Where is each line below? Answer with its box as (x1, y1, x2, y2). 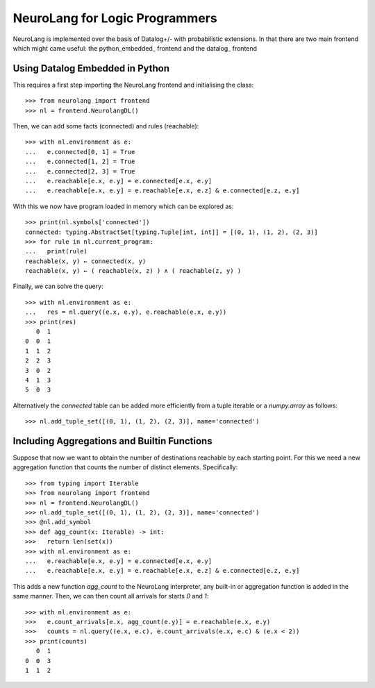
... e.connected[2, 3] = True (25, 167, 135, 175)
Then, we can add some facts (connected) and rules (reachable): (12, 122, 199, 131)
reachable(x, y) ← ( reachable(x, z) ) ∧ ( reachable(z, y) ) (25, 267, 242, 275)
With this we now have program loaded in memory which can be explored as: (12, 202, 234, 210)
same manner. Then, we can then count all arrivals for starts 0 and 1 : (12, 592, 209, 601)
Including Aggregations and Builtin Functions (12, 435, 212, 447)
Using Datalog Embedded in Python (12, 62, 170, 74)
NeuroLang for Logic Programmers (12, 10, 218, 26)
